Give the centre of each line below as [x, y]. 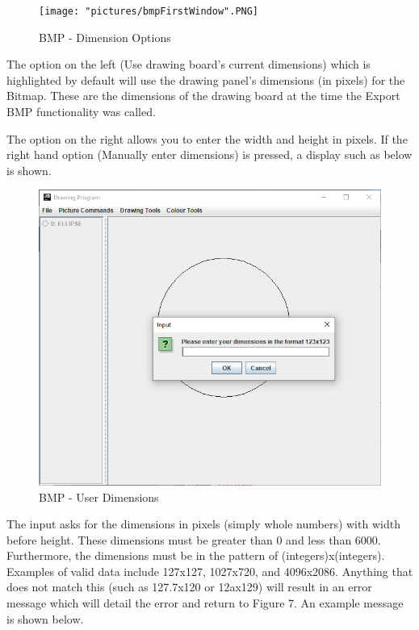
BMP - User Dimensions [99, 496]
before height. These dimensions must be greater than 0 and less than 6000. [194, 539]
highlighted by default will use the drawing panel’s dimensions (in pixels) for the [206, 79]
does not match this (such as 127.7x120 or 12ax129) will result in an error [189, 587]
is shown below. [45, 618]
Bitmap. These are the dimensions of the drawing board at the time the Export [203, 96]
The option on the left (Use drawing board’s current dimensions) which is [189, 64]
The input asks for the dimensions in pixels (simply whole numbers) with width [203, 524]
